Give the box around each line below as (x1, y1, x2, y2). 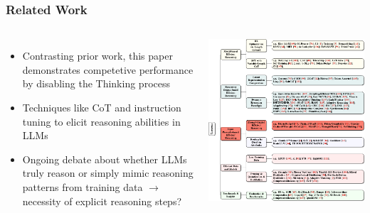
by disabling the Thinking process (22, 76, 170, 91)
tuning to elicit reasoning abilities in (22, 114, 181, 129)
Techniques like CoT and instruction (22, 100, 181, 114)
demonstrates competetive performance (22, 62, 194, 77)
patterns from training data (22, 179, 143, 194)
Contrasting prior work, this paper (22, 48, 173, 63)
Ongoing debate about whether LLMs (22, 151, 187, 166)
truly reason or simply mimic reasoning (22, 165, 194, 180)
